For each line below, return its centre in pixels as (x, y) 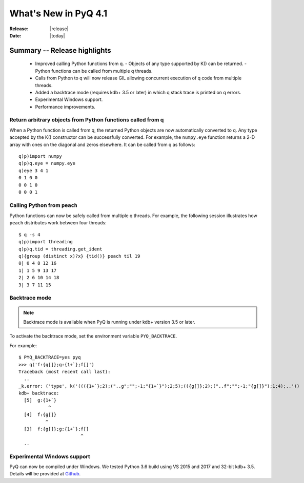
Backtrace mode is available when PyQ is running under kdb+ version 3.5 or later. (109, 322)
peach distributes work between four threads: (58, 223)
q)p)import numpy (40, 156)
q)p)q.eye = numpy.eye (47, 163)
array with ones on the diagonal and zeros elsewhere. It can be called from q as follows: (103, 144)
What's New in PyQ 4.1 (58, 13)
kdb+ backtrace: (39, 393)
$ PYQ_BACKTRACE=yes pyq (50, 358)
